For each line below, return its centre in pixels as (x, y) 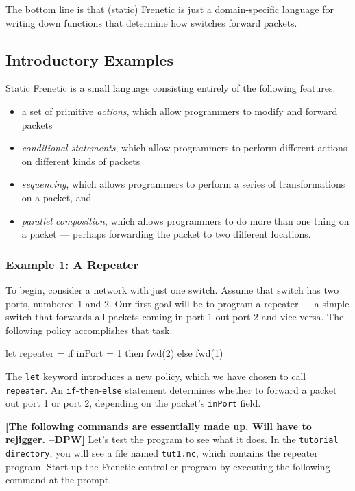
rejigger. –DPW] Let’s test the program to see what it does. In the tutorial (172, 439)
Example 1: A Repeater (72, 264)
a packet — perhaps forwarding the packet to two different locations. (166, 234)
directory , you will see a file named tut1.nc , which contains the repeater (162, 453)
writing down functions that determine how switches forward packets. (151, 22)
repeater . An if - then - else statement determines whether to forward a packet (171, 389)
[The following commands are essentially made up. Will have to (159, 426)
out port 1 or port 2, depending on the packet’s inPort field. (133, 403)
